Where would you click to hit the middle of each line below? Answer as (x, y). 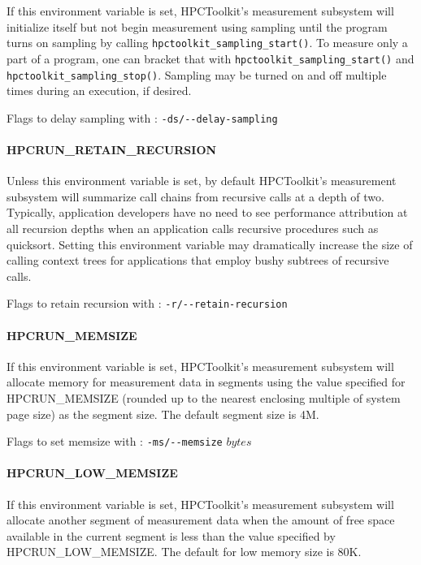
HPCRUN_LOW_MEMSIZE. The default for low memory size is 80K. (184, 552)
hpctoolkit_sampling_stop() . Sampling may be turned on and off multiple (197, 74)
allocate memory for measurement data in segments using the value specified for (206, 382)
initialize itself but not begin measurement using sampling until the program (197, 26)
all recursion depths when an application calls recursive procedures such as (193, 228)
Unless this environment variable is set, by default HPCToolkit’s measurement (202, 181)
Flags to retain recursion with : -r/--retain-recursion (147, 303)
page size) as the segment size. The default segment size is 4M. (163, 414)
